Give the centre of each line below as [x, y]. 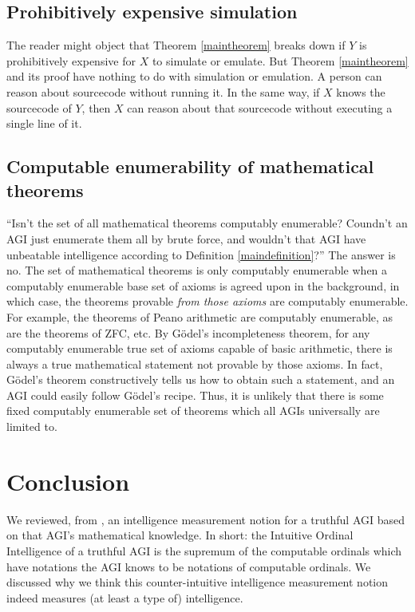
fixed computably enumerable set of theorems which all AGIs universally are [193, 411]
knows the [361, 91]
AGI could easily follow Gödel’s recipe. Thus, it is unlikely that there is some [195, 395]
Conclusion [68, 481]
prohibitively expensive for [71, 60]
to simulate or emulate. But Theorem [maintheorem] [280, 60]
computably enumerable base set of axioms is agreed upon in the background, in [203, 285]
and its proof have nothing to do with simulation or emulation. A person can [194, 76]
